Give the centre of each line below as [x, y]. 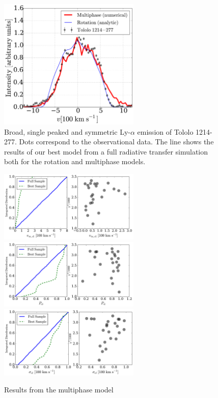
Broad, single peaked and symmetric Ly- [67, 131]
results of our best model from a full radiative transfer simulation [106, 151]
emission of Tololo [165, 131]
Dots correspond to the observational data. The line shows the [116, 142]
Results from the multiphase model [59, 390]
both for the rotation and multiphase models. [75, 161]
